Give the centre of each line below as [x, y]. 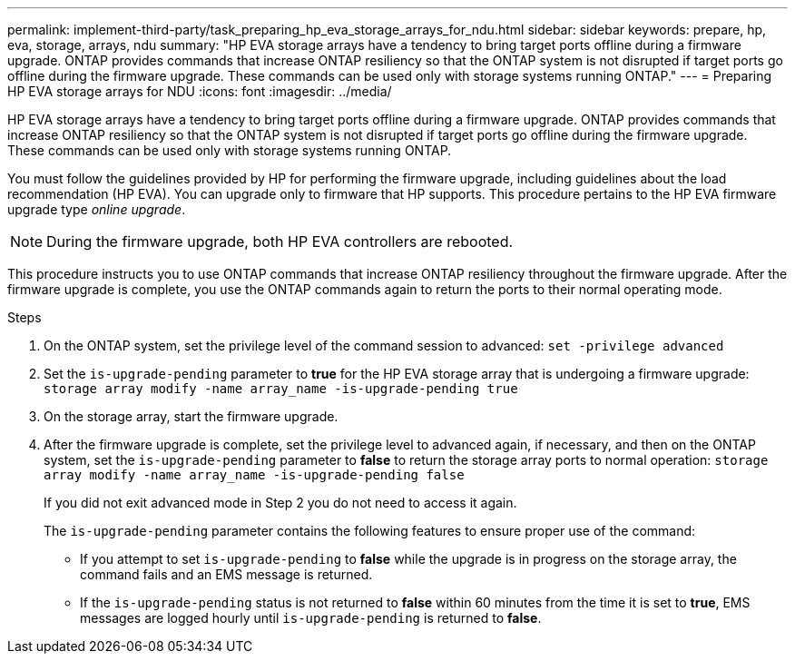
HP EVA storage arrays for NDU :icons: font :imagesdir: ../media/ [200, 91]
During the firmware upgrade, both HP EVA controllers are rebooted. [280, 242]
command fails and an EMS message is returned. [226, 574]
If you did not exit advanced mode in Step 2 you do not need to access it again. [280, 503]
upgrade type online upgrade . [97, 209]
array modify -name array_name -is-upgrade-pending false [254, 475]
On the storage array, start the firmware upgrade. [191, 416]
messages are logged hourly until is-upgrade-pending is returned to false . [311, 618]
